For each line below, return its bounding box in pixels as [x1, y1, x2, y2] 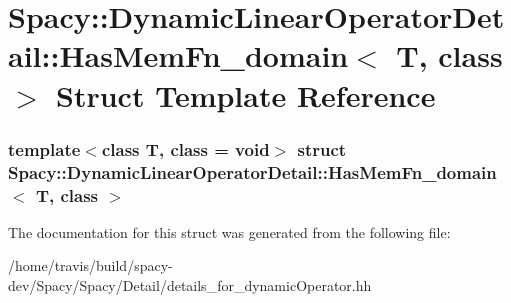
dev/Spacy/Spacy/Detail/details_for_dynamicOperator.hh [8, 275, 372, 295]
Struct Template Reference [56, 74, 436, 115]
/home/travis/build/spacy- [8, 255, 173, 276]
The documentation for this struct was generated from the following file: [8, 221, 451, 242]
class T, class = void [101, 136, 270, 161]
